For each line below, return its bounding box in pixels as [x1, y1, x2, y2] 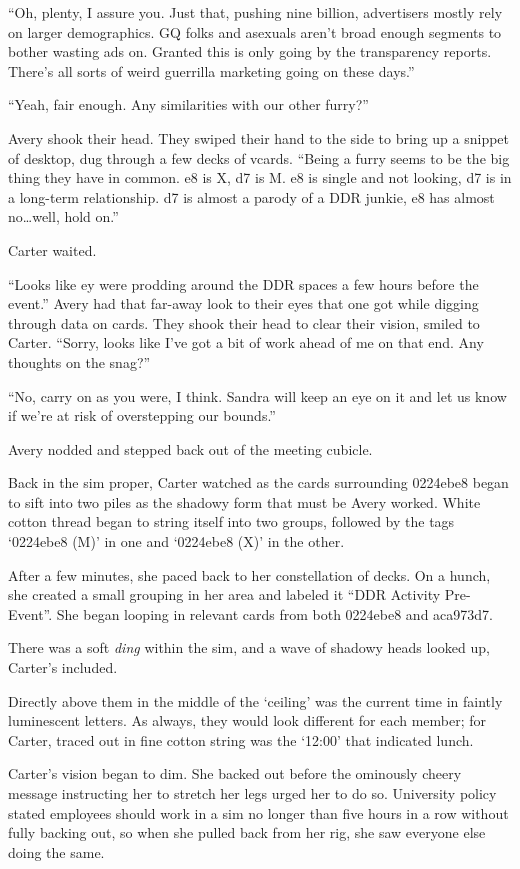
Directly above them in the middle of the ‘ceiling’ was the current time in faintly [8, 690, 503, 711]
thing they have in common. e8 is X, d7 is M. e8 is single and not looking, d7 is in [8, 167, 512, 188]
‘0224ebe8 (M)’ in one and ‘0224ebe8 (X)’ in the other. [8, 531, 345, 552]
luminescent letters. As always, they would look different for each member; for [8, 710, 487, 731]
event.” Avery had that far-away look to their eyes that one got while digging [8, 293, 479, 314]
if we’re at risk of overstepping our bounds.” [8, 405, 276, 426]
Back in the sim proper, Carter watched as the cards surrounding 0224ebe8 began [8, 472, 509, 493]
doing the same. [8, 841, 105, 862]
